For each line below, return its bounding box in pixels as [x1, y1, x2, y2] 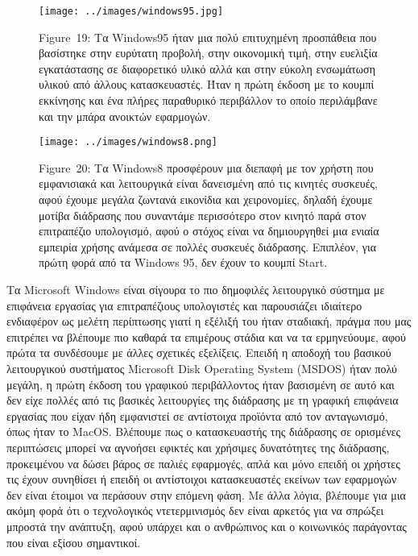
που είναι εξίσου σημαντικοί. [6, 533, 141, 550]
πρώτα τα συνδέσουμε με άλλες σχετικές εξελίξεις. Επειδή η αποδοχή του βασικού [6, 344, 391, 361]
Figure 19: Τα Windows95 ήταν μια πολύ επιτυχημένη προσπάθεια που [39, 28, 377, 45]
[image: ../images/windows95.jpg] [39, 6, 224, 17]
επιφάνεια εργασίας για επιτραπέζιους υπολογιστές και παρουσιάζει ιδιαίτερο [6, 297, 362, 313]
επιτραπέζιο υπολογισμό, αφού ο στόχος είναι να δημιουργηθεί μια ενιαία [39, 222, 379, 239]
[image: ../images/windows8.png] [39, 136, 217, 148]
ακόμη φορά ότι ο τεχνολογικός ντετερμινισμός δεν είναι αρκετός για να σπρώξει [6, 502, 384, 519]
